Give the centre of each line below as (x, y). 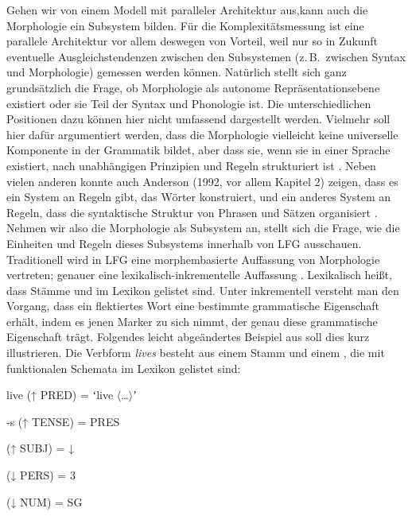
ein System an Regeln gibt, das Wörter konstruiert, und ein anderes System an (198, 197)
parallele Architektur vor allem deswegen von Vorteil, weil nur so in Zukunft (192, 41)
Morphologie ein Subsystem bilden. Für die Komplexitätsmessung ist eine (185, 25)
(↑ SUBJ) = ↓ (41, 448)
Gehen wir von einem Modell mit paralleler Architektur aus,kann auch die (187, 10)
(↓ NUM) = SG (45, 501)
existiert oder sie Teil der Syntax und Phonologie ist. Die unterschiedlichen (189, 103)
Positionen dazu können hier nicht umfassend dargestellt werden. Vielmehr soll (198, 119)
